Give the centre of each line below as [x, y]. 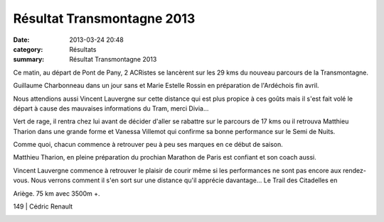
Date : [21, 40]
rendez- [354, 170]
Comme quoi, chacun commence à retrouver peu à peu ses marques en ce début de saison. [148, 145]
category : [28, 49]
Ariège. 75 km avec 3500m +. [57, 193]
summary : [29, 60]
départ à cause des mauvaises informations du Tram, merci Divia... [111, 108]
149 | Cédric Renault [43, 206]
